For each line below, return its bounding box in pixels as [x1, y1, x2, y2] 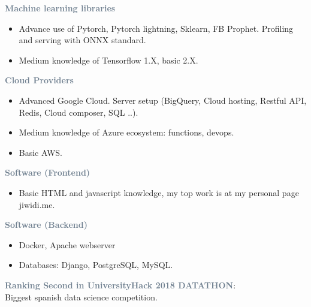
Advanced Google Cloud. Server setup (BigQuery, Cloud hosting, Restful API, [19, 94, 307, 106]
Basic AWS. [19, 146, 63, 158]
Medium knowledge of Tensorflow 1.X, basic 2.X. [19, 53, 198, 66]
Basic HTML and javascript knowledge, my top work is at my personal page [19, 186, 299, 198]
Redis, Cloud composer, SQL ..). [19, 106, 138, 118]
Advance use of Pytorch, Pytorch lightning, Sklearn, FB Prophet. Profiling [19, 22, 294, 34]
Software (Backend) [5, 218, 87, 231]
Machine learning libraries [5, 2, 116, 14]
